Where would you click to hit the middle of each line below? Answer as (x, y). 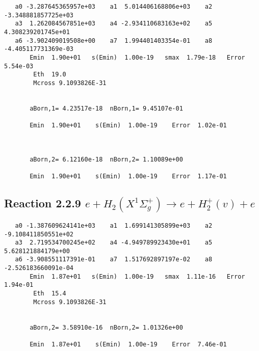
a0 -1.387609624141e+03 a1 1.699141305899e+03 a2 (114, 225)
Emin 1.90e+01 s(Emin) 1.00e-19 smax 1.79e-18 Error (137, 57)
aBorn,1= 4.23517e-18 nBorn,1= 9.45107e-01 (106, 108)
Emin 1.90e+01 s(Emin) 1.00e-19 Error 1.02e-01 (128, 126)
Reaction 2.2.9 (43, 203)
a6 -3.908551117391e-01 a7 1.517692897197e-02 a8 (114, 260)
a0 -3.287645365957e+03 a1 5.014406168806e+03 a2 (114, 7)
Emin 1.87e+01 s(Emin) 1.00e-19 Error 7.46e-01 (128, 345)
